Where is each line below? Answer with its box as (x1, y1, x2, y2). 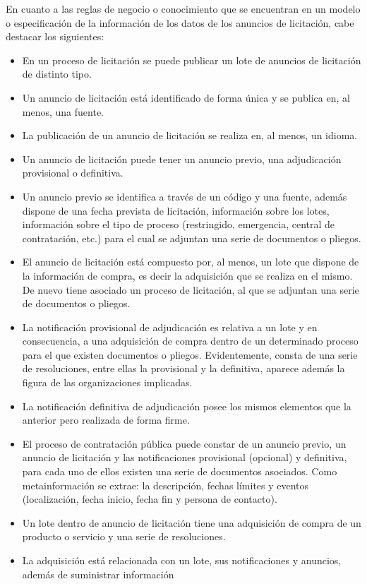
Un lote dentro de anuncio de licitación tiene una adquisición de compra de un (22, 515, 361, 530)
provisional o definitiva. (22, 165, 124, 180)
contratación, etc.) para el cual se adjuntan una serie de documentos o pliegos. (22, 230, 361, 245)
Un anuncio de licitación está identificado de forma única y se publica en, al (22, 90, 350, 105)
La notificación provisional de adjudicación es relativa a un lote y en (22, 319, 318, 334)
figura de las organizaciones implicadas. (22, 375, 193, 390)
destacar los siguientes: (6, 29, 104, 44)
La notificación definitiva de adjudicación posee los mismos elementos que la (22, 398, 351, 413)
